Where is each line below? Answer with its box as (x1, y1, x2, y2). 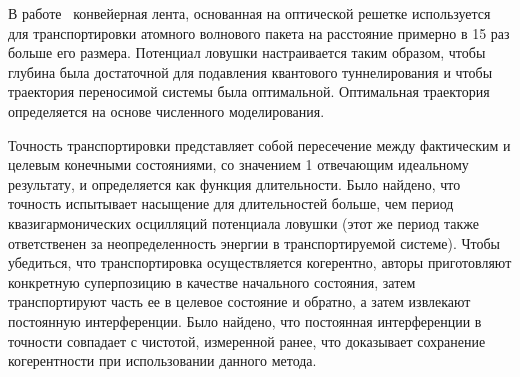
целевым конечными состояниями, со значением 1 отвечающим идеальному (8, 154, 469, 175)
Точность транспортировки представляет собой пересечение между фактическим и (8, 134, 511, 155)
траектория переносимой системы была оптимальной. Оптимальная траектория (8, 81, 490, 102)
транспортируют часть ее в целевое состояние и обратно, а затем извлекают (8, 291, 471, 312)
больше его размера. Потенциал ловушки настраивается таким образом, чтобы (8, 42, 486, 63)
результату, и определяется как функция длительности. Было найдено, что (8, 173, 461, 194)
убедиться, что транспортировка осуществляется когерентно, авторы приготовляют (8, 252, 512, 273)
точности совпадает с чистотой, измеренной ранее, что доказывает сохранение (8, 330, 486, 351)
